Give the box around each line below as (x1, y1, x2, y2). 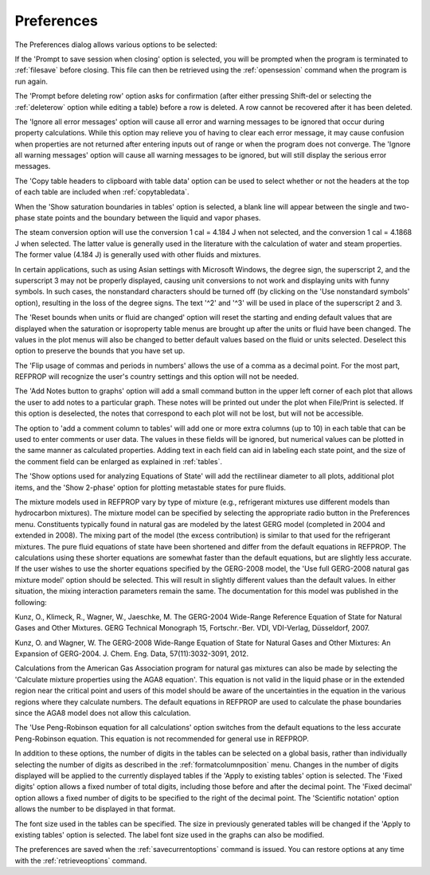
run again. (14, 76, 48, 86)
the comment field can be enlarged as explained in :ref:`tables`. (14, 456, 223, 466)
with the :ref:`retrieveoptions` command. (14, 856, 147, 865)
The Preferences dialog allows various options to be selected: (14, 40, 218, 49)
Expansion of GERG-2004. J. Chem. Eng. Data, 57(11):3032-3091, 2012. (14, 649, 249, 658)
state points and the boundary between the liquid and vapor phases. (37, 213, 261, 223)
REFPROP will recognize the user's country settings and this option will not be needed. (14, 372, 299, 381)
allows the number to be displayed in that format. (14, 804, 176, 814)
